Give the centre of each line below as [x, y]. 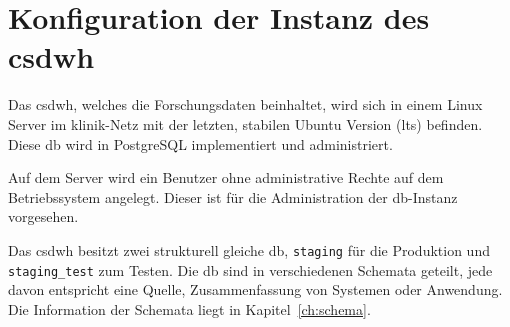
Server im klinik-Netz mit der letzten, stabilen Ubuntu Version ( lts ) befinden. [245, 123]
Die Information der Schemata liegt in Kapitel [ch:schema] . [189, 308]
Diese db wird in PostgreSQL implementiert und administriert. [200, 143]
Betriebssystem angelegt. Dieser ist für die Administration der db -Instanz [233, 196]
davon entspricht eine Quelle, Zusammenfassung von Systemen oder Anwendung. [255, 289]
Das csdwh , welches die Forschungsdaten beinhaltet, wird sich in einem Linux [245, 104]
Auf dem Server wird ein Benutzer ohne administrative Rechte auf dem [226, 177]
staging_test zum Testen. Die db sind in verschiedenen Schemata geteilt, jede [250, 269]
